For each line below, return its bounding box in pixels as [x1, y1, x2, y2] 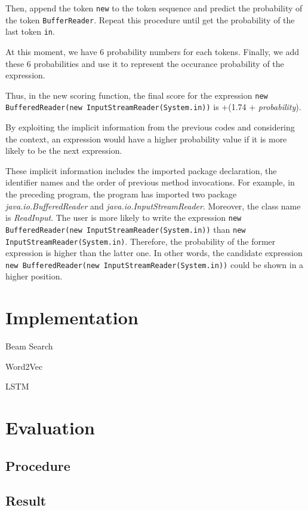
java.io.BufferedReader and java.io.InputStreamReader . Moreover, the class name [5, 199, 301, 212]
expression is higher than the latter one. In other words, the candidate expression [5, 247, 303, 259]
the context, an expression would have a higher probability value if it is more [5, 132, 287, 145]
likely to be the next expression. [5, 144, 122, 157]
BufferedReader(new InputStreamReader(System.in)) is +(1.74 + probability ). [5, 101, 301, 113]
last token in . [5, 25, 55, 38]
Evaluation [5, 415, 95, 440]
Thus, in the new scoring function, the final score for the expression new [5, 89, 268, 101]
